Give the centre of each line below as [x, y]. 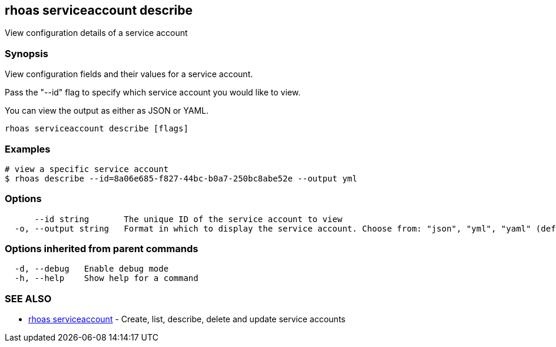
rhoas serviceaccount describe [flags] [97, 129]
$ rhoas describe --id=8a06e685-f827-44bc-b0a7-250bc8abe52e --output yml [181, 178]
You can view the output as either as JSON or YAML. [107, 111]
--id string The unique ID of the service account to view [188, 219]
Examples [28, 149]
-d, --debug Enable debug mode [92, 269]
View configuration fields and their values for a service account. [129, 74]
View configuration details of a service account [96, 33]
